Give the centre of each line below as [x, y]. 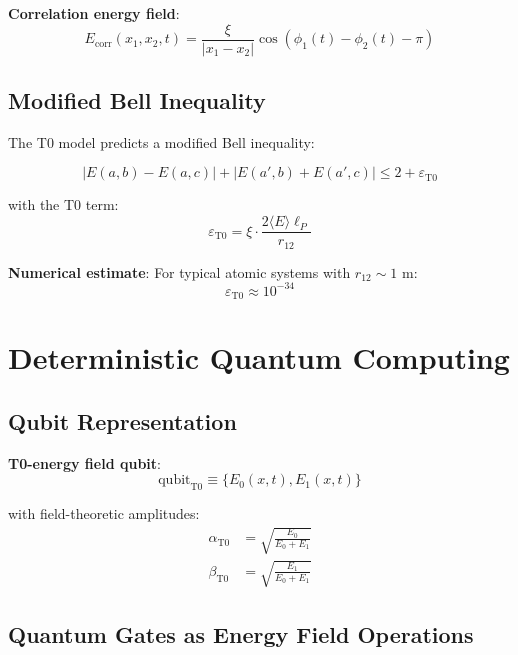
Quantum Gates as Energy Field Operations [241, 634]
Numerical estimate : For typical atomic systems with [179, 271]
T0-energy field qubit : [84, 462]
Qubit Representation [122, 420]
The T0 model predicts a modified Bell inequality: [161, 141]
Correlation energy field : [94, 13]
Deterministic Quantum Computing [259, 357]
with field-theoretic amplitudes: [104, 513]
